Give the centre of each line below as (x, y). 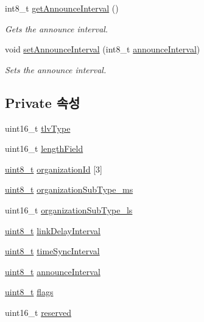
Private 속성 (43, 102)
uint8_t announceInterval (53, 271)
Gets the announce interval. (57, 28)
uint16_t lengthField (44, 148)
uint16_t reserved (38, 312)
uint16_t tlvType (38, 128)
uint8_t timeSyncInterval (52, 251)
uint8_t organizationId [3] (54, 169)
